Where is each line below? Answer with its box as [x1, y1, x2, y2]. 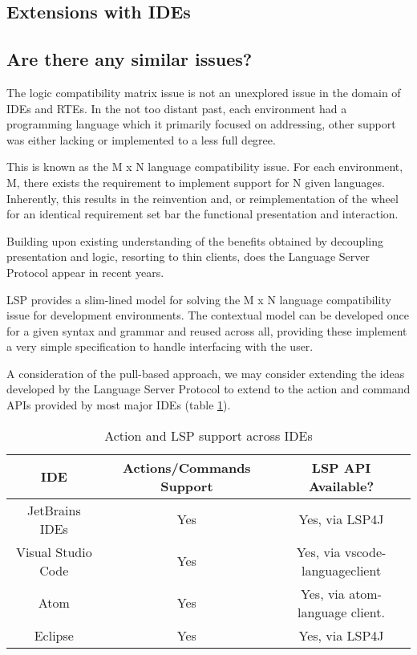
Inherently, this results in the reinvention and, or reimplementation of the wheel [6, 189, 399, 206]
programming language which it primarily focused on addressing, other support [6, 116, 396, 132]
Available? [309, 476, 374, 495]
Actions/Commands [123, 458, 251, 477]
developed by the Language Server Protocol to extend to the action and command [6, 380, 411, 397]
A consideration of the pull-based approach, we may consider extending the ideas [6, 364, 405, 381]
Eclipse [34, 625, 74, 645]
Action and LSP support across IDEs [104, 425, 313, 445]
